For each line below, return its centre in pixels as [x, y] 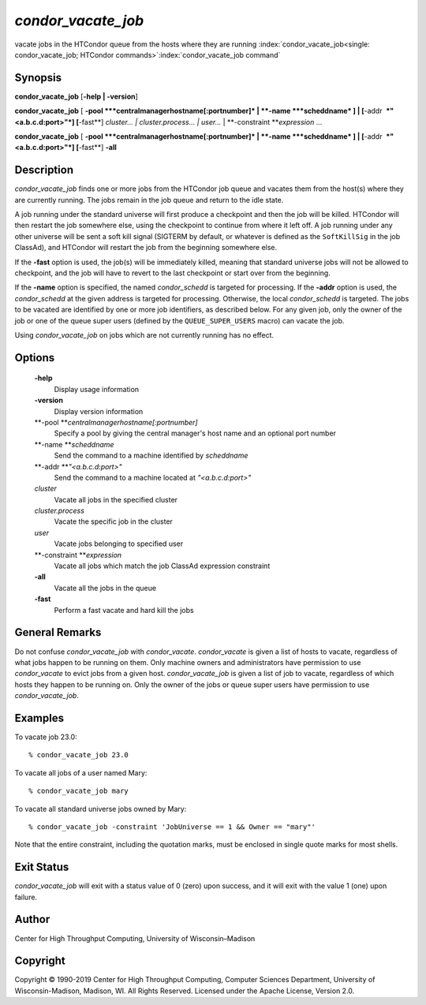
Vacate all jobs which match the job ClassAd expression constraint [162, 566]
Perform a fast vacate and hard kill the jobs [124, 610]
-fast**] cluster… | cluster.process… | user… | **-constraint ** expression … [200, 121]
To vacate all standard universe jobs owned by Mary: [101, 809]
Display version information [99, 411]
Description [44, 170]
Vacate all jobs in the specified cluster [116, 499]
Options [35, 358]
